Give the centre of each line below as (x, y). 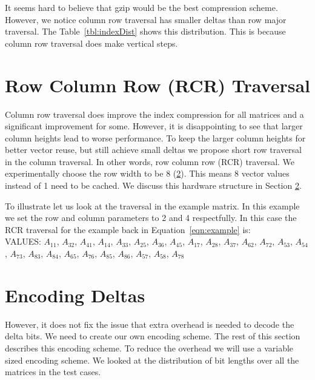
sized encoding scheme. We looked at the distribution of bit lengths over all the (152, 360)
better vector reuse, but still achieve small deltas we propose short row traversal (154, 150)
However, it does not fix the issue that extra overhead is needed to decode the (150, 324)
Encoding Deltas (75, 295)
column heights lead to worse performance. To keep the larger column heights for (155, 137)
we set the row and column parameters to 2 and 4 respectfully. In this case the (151, 218)
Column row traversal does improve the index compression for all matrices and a (154, 114)
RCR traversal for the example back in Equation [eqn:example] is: (128, 229)
